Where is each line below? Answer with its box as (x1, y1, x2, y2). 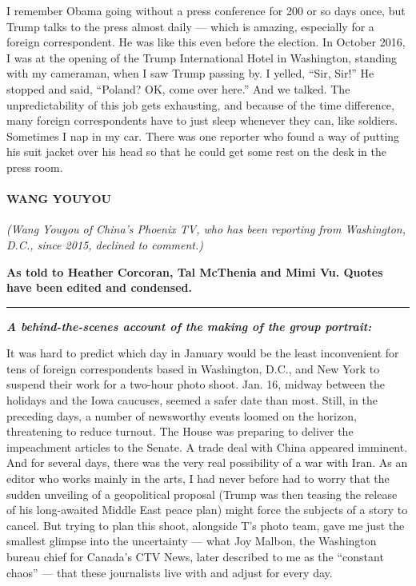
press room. (6, 158, 63, 175)
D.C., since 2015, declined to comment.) (6, 236, 204, 253)
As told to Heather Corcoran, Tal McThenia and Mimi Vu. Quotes (6, 263, 383, 280)
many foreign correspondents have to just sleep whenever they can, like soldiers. (6, 112, 398, 129)
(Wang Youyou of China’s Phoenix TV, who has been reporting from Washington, (6, 221, 406, 237)
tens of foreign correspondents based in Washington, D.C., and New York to (6, 360, 380, 377)
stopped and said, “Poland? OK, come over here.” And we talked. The (6, 80, 350, 97)
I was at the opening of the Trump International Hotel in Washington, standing (6, 49, 398, 66)
